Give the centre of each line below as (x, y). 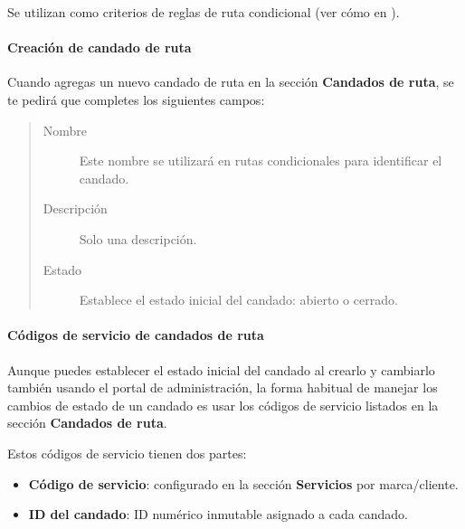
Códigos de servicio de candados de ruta (136, 335)
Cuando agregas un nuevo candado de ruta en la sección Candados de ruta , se (231, 82)
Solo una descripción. (138, 238)
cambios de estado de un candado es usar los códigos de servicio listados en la (223, 405)
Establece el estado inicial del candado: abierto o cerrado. (238, 300)
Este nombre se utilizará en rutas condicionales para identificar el (261, 161)
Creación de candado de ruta (100, 47)
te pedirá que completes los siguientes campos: (136, 99)
